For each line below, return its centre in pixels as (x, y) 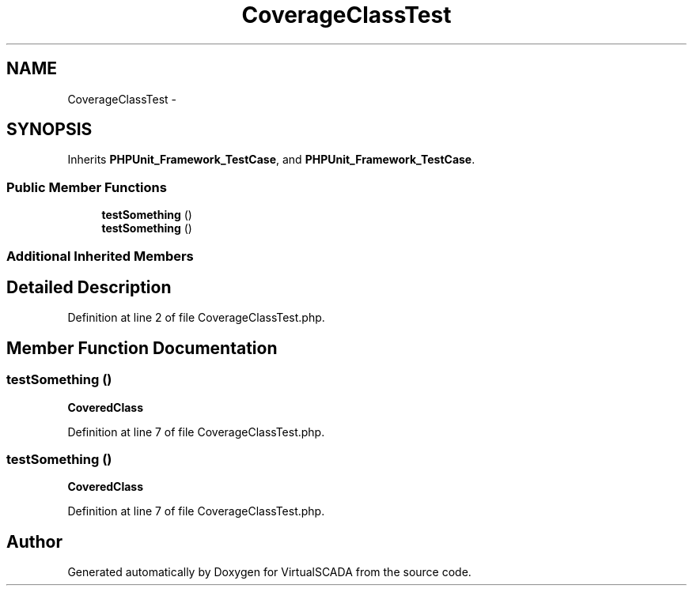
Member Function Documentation (142, 348)
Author (34, 541)
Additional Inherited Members (100, 256)
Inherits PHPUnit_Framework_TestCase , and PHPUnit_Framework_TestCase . (271, 160)
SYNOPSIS (49, 130)
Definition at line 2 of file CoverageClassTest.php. (196, 318)
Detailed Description (89, 287)
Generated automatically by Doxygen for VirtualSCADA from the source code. (269, 572)
